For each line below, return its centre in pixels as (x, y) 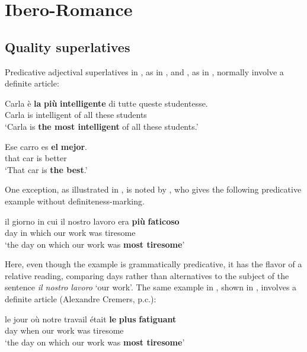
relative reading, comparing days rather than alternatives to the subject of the (147, 275)
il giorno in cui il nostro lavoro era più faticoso (92, 221)
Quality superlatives (68, 47)
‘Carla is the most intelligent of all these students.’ (102, 126)
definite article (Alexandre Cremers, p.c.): (81, 299)
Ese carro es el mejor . (46, 146)
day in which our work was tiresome (70, 233)
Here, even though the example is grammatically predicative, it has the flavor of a (153, 264)
